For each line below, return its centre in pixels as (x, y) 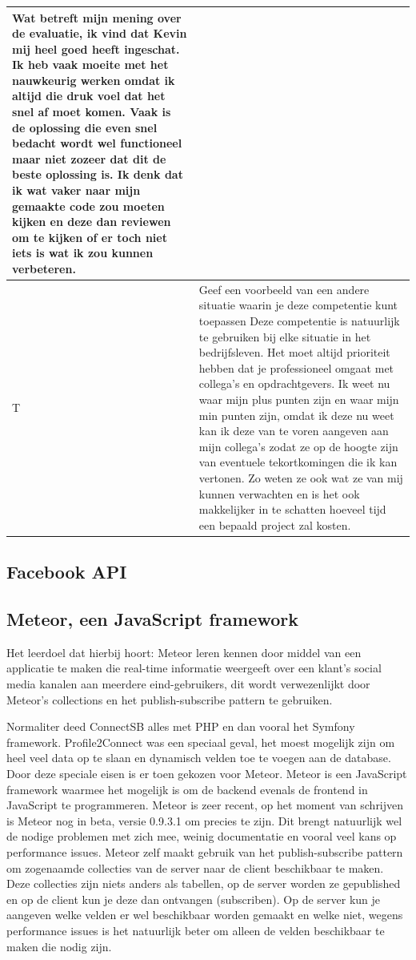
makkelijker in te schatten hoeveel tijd (292, 509)
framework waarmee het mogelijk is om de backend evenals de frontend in (187, 789)
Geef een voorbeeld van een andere (284, 289)
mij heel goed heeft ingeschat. (96, 48)
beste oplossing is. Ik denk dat (98, 174)
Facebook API (67, 572)
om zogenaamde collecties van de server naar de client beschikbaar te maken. (195, 867)
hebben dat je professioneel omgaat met (296, 367)
